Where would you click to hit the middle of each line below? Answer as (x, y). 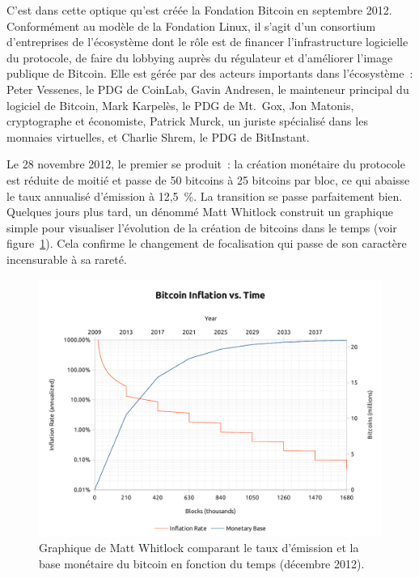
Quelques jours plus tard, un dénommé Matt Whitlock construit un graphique (200, 212)
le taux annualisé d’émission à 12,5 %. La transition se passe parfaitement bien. (205, 195)
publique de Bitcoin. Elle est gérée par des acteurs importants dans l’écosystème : (210, 73)
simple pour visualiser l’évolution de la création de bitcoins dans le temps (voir (202, 227)
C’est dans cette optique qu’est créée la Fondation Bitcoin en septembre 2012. (199, 10)
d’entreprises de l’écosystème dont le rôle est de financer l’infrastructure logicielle (207, 42)
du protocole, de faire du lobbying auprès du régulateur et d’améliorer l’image (200, 57)
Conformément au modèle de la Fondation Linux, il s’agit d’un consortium (191, 25)
